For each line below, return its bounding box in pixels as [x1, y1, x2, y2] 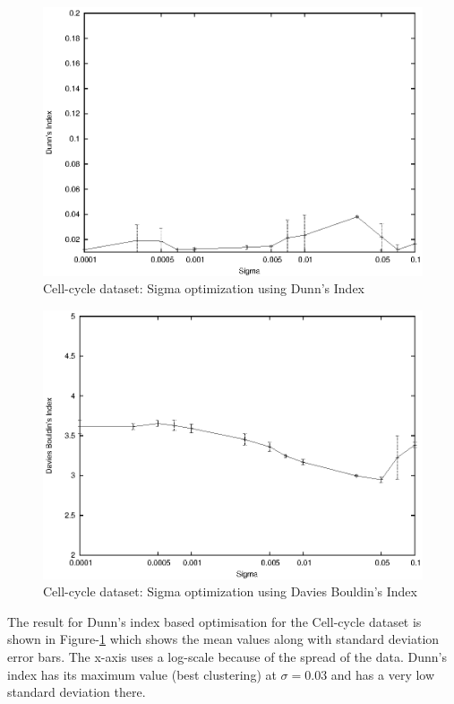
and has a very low [330, 665, 435, 683]
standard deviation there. [7, 682, 146, 701]
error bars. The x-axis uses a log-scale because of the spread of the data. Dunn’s [7, 647, 447, 665]
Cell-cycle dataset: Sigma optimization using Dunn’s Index [43, 279, 364, 298]
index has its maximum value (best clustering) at [7, 665, 277, 683]
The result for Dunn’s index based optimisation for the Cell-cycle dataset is [7, 612, 422, 630]
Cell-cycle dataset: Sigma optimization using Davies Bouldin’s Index [43, 582, 417, 601]
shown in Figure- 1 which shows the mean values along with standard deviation [7, 630, 440, 648]
